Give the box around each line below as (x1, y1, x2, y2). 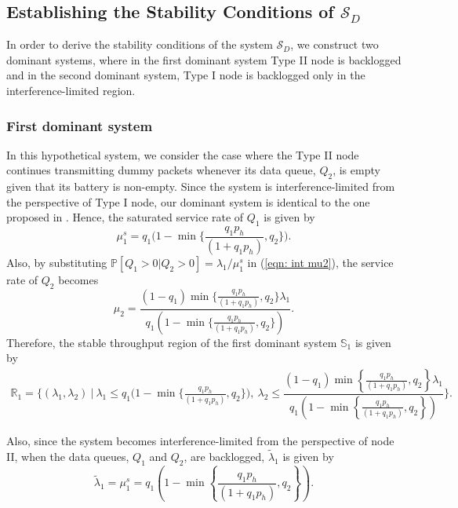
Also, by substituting (6, 254, 107, 270)
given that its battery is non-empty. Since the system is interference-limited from (6, 178, 395, 195)
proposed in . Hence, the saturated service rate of (6, 209, 244, 225)
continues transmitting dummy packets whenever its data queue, (6, 162, 316, 178)
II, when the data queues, (6, 448, 129, 464)
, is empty (333, 162, 380, 178)
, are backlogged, (184, 448, 265, 464)
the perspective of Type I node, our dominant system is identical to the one (6, 193, 370, 210)
